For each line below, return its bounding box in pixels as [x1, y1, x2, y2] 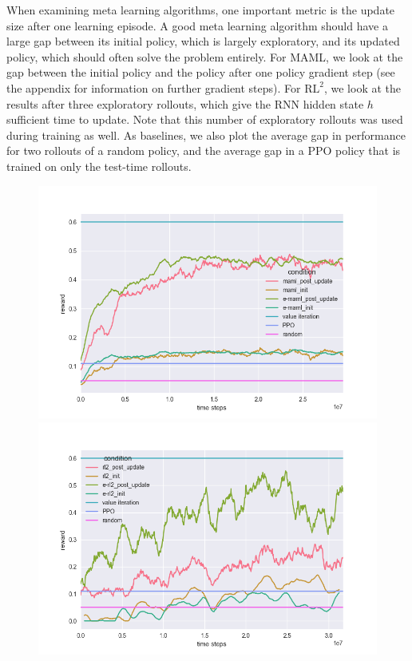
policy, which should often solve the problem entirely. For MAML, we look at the [6, 48, 403, 65]
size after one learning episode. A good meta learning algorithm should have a [6, 17, 388, 34]
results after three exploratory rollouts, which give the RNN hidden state [6, 95, 364, 112]
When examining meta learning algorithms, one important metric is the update [6, 2, 395, 18]
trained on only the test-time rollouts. [6, 157, 192, 174]
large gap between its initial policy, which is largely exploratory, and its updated [6, 33, 400, 49]
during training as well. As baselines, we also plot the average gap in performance [6, 126, 406, 143]
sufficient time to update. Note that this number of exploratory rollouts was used [6, 111, 403, 128]
